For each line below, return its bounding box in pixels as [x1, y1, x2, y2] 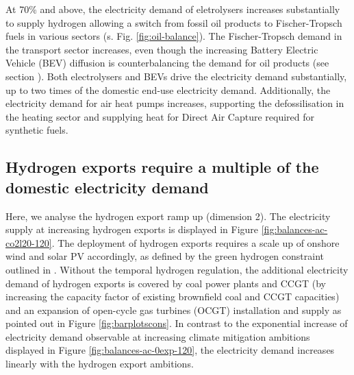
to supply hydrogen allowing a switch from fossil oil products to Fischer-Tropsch [5, 15, 342, 29]
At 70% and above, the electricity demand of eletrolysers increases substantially [5, 2, 340, 16]
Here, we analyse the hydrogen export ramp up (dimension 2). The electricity [5, 208, 331, 223]
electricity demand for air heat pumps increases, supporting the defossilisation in [5, 96, 344, 110]
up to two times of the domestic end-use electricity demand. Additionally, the [5, 82, 331, 97]
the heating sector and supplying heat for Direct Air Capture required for [5, 109, 315, 123]
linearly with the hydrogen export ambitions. [5, 356, 194, 371]
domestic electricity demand [5, 176, 209, 197]
